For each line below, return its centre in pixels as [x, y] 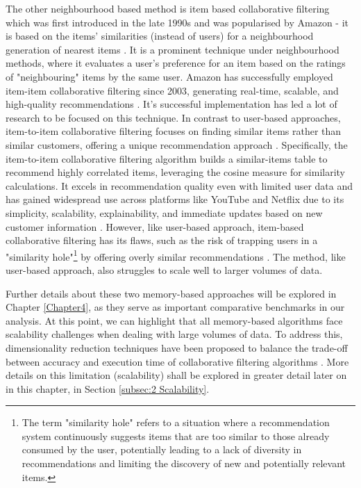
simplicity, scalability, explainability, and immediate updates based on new [164, 212]
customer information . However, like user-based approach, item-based [155, 226]
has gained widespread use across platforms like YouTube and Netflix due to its [175, 199]
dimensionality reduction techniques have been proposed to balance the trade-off [177, 347]
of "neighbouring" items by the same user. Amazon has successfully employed [169, 76]
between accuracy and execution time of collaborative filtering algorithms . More [177, 361]
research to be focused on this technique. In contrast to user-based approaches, [173, 117]
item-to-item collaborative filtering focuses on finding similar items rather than [174, 131]
